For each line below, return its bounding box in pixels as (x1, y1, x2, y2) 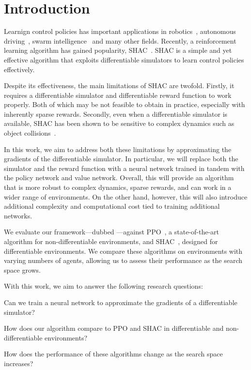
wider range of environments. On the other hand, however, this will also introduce (4, 191, 248, 201)
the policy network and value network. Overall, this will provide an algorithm (4, 172, 234, 183)
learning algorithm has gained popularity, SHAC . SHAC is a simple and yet (4, 45, 232, 55)
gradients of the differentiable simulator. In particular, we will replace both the (4, 154, 238, 164)
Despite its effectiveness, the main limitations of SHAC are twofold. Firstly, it (4, 80, 235, 91)
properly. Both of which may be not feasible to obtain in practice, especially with (4, 99, 245, 109)
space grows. (4, 264, 41, 275)
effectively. (4, 64, 35, 74)
